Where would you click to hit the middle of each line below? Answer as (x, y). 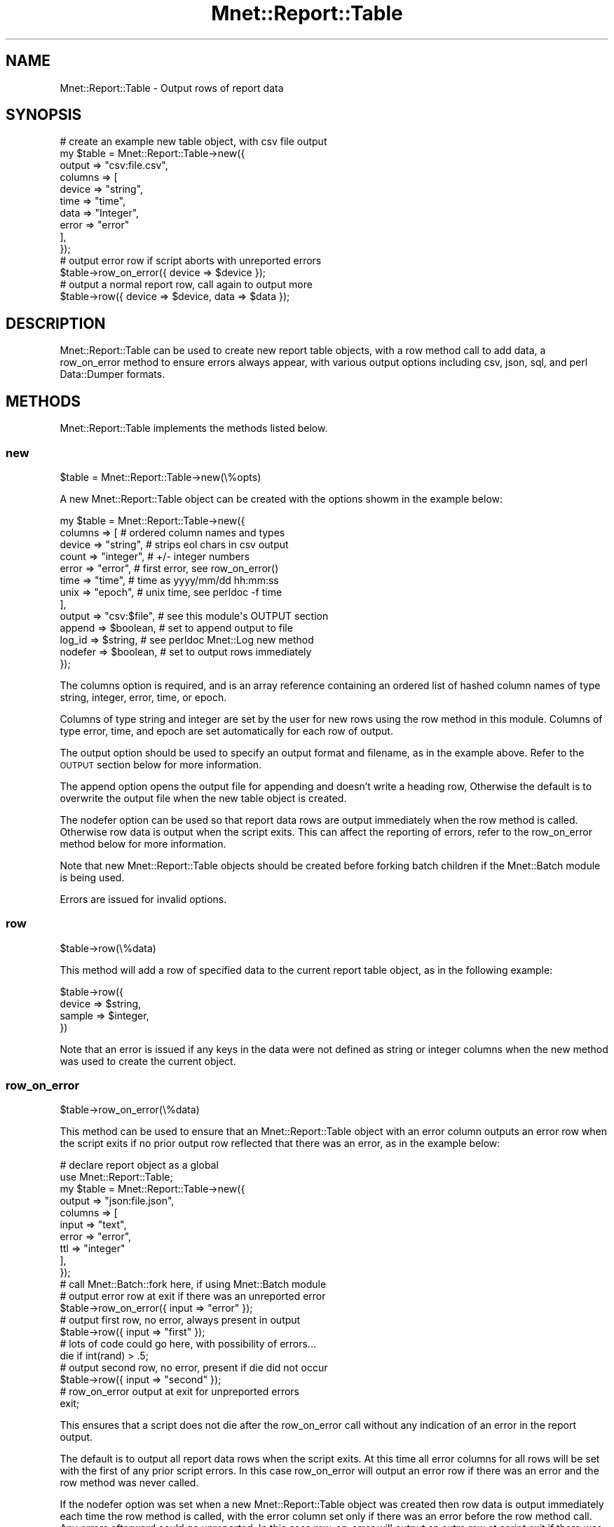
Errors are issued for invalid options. (143, 899)
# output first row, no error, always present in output (180, 1320)
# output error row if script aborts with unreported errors (191, 261)
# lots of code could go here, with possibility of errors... (188, 1344)
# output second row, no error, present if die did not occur (194, 1368)
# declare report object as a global (139, 1165)
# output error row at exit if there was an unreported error (193, 1296)
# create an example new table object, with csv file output (193, 142)
